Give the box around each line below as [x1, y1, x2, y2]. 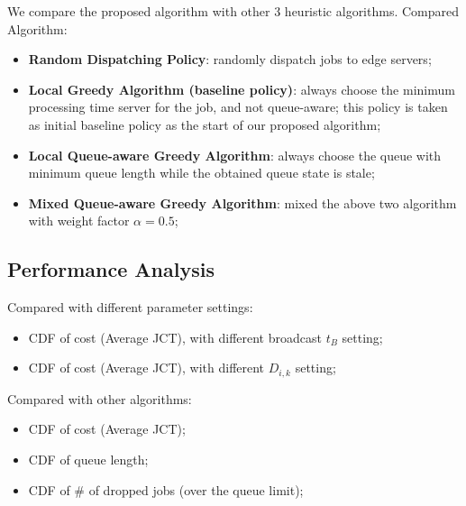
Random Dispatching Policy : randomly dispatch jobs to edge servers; [28, 50, 432, 69]
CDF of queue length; [28, 449, 149, 468]
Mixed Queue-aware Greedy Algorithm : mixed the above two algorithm [28, 193, 457, 212]
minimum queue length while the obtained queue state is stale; [28, 163, 375, 182]
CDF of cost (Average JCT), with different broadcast [28, 327, 322, 346]
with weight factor [28, 211, 130, 230]
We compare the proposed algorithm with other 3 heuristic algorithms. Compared [7, 2, 460, 20]
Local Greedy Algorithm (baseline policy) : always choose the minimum [28, 79, 455, 98]
